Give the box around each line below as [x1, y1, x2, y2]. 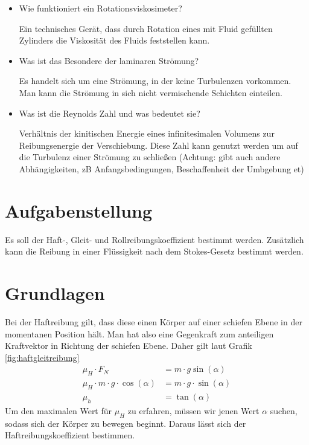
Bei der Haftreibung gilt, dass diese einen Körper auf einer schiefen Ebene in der [5, 315, 302, 328]
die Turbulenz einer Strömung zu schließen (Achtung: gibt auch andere [19, 151, 281, 163]
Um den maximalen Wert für [5, 404, 112, 417]
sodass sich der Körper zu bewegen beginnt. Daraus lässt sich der [5, 417, 246, 429]
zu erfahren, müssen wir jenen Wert [127, 404, 260, 417]
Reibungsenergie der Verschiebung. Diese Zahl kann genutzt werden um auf [19, 138, 298, 151]
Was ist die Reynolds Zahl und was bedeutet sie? [19, 106, 200, 119]
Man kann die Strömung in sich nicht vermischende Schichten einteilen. [19, 86, 282, 99]
